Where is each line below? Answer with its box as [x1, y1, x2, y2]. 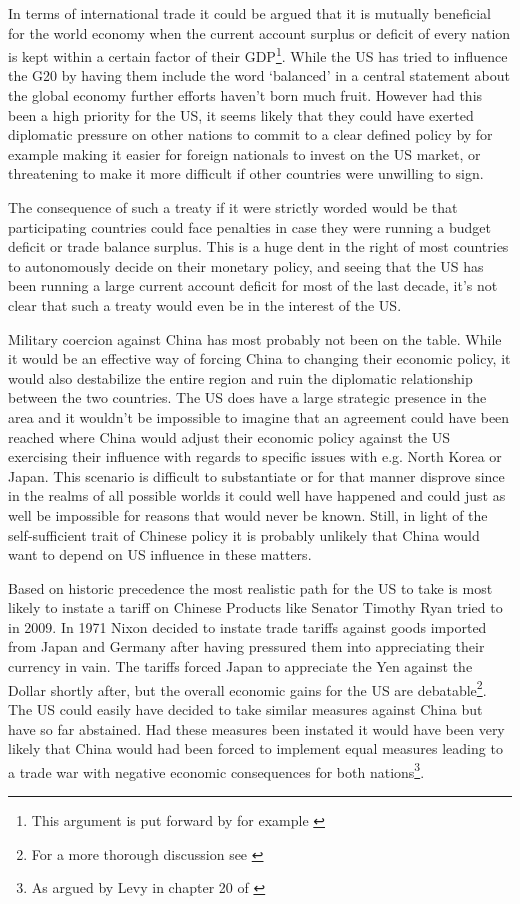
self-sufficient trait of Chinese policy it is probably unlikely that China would [8, 524, 480, 545]
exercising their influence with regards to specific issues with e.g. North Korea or [8, 446, 502, 467]
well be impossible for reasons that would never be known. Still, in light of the [8, 504, 488, 525]
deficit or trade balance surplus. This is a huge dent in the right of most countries [8, 236, 509, 257]
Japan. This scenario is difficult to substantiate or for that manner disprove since [8, 465, 505, 486]
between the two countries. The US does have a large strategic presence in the [8, 387, 487, 408]
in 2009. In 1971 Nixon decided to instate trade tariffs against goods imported [8, 616, 487, 637]
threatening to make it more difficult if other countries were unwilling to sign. [8, 163, 484, 184]
